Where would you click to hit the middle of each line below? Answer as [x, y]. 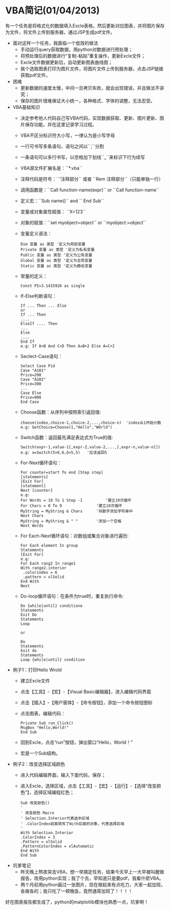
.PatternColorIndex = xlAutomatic [57, 846]
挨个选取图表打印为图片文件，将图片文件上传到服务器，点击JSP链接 [92, 68]
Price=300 [31, 384]
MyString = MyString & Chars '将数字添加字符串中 [77, 511]
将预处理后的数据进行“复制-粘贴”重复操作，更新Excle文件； [83, 56]
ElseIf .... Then [39, 324]
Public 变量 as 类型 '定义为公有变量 [56, 255]
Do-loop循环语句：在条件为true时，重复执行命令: [72, 596]
